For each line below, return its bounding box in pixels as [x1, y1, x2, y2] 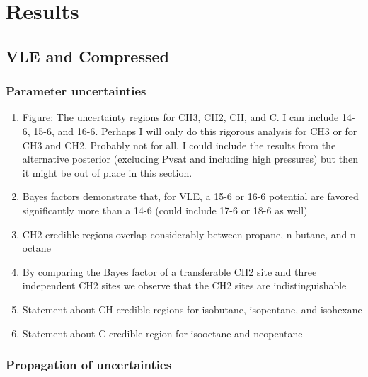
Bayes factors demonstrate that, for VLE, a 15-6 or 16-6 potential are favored [22, 189, 359, 204]
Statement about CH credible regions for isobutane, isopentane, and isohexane [22, 301, 362, 316]
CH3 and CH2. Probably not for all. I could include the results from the [22, 137, 336, 152]
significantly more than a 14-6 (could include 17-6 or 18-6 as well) [22, 202, 308, 217]
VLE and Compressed [6, 45, 169, 66]
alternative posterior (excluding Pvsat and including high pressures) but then [22, 151, 358, 166]
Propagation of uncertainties [6, 356, 172, 373]
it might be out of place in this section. [22, 165, 192, 180]
